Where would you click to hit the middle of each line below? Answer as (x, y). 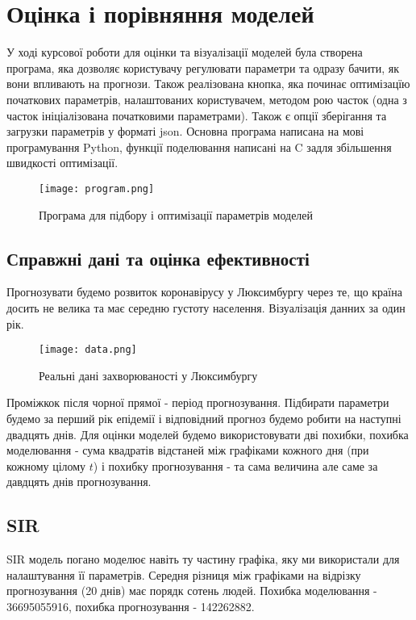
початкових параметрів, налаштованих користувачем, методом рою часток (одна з (207, 99)
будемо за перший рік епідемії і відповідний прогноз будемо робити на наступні (204, 418)
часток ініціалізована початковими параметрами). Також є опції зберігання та (197, 115)
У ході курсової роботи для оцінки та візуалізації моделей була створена (185, 52)
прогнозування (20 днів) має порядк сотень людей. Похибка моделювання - (192, 591)
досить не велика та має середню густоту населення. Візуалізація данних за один (206, 307)
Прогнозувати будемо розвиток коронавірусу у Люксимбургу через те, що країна (204, 292)
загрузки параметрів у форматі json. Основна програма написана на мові (185, 131)
